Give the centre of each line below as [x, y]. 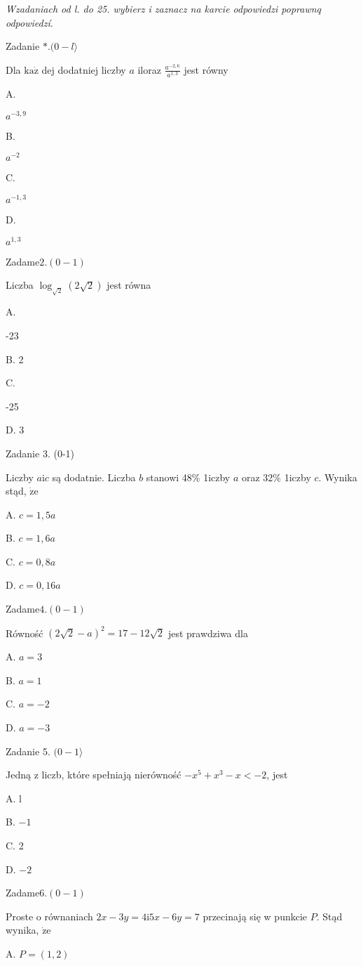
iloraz [149, 69]
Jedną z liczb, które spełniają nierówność [94, 775]
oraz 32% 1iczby [276, 477]
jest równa [129, 285]
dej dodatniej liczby [84, 69]
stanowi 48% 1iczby [188, 477]
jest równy [206, 69]
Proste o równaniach [49, 916]
